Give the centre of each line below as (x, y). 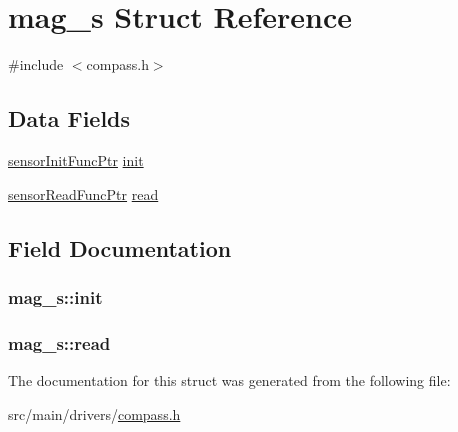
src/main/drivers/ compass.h (94, 413)
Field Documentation (120, 247)
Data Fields (69, 118)
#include (36, 64)
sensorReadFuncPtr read (83, 193)
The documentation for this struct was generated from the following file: (229, 379)
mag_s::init (55, 296)
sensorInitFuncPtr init (76, 159)
